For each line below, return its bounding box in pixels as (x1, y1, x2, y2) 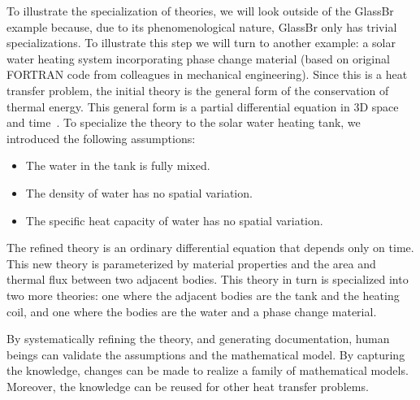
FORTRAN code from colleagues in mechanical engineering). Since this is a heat (6, 66, 408, 83)
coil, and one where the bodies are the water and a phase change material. (6, 302, 377, 320)
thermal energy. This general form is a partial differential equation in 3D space (6, 98, 399, 115)
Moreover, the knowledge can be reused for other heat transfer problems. (6, 377, 369, 394)
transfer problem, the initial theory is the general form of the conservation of (6, 81, 389, 98)
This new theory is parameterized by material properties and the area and (6, 254, 376, 272)
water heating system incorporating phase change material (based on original (6, 50, 390, 67)
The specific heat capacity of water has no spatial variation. (25, 211, 323, 228)
